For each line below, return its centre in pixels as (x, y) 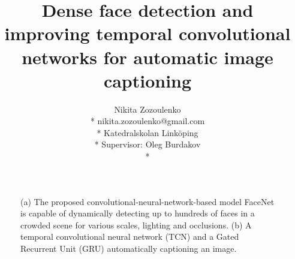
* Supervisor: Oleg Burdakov (147, 144)
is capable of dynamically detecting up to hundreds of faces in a (138, 213)
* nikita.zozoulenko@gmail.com (147, 121)
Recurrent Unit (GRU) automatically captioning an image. (129, 249)
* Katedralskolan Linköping (147, 132)
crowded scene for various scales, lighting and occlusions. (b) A (136, 225)
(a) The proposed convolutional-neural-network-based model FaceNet (147, 201)
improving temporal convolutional (147, 33)
